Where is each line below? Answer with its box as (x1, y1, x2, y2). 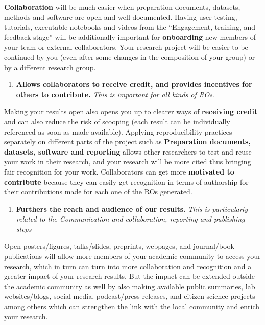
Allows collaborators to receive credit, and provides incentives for (16, 79, 252, 90)
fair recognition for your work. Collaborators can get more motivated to (4, 166, 234, 177)
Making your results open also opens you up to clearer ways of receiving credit (4, 106, 258, 117)
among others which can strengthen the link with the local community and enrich (4, 301, 259, 312)
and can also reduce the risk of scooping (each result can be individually (4, 116, 230, 126)
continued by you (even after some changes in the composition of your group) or (4, 51, 255, 62)
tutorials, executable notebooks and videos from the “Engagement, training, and (4, 21, 256, 32)
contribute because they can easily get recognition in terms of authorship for (4, 176, 249, 187)
